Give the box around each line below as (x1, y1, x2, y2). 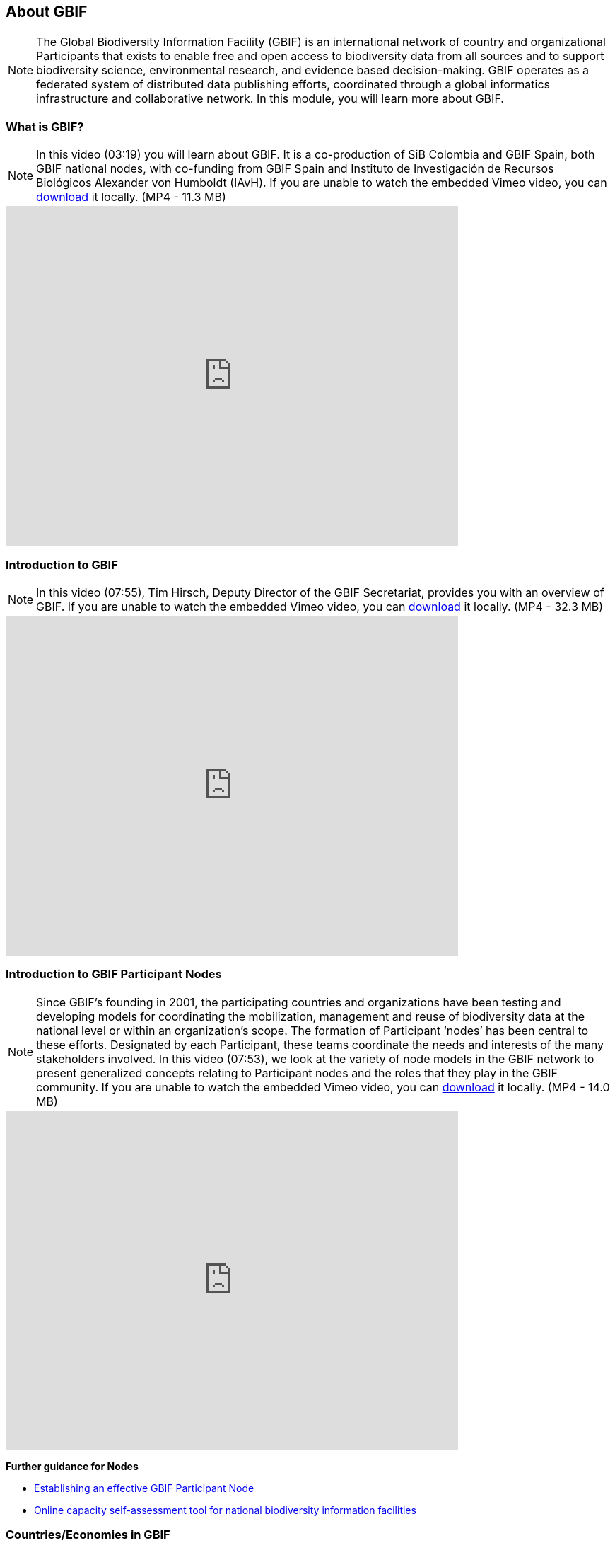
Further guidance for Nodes (6, 1459, 139, 1472)
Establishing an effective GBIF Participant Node (34, 1481, 254, 1494)
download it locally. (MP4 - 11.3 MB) (36, 190, 226, 205)
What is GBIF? (6, 119, 84, 134)
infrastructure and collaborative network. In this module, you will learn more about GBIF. (36, 91, 504, 106)
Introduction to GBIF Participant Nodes (6, 967, 222, 982)
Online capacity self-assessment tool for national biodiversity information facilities (34, 1503, 416, 1516)
